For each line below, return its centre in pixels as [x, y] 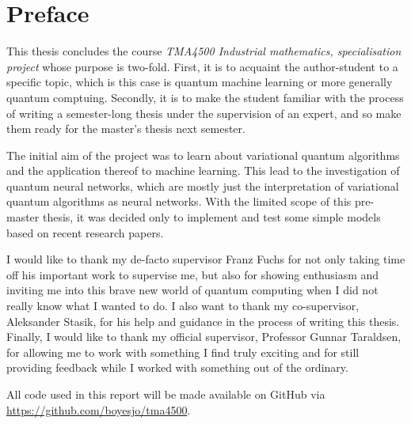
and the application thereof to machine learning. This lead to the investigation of [203, 170]
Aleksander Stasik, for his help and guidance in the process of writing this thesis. [203, 321]
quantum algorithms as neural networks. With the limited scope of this [179, 201]
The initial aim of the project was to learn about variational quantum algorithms [203, 155]
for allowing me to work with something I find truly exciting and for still [183, 352]
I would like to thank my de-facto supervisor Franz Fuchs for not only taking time [206, 259]
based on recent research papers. [85, 232]
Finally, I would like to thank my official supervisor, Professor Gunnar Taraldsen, [204, 337]
